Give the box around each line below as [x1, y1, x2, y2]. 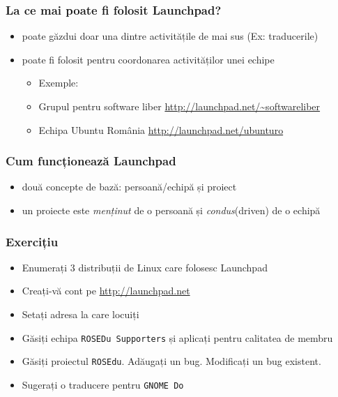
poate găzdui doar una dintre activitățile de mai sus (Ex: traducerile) [22, 29, 318, 43]
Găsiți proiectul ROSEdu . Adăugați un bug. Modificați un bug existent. [22, 354, 321, 368]
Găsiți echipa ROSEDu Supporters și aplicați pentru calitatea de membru [22, 330, 333, 345]
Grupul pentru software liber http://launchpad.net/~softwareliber [38, 99, 321, 113]
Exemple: [38, 75, 79, 90]
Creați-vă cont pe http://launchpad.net [22, 283, 190, 298]
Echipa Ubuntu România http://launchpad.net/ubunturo [38, 122, 284, 137]
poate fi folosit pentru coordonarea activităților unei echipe [22, 52, 275, 66]
